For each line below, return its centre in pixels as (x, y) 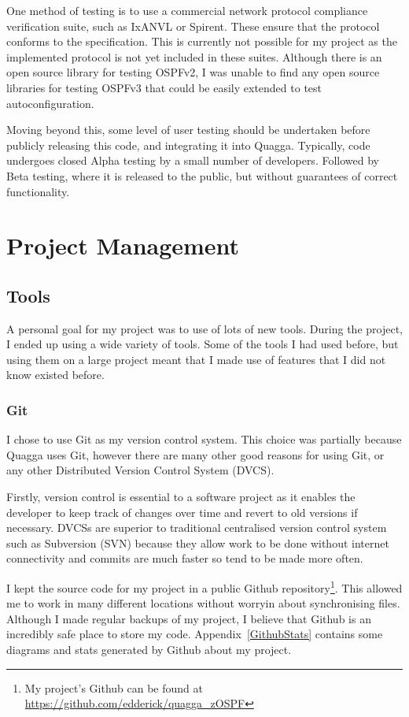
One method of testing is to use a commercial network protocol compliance (187, 10)
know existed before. (55, 375)
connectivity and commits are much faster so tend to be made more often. (185, 558)
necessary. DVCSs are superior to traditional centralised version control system (197, 528)
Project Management (123, 245)
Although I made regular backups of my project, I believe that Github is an (189, 618)
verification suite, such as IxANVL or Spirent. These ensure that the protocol (193, 26)
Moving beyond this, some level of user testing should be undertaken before (188, 130)
